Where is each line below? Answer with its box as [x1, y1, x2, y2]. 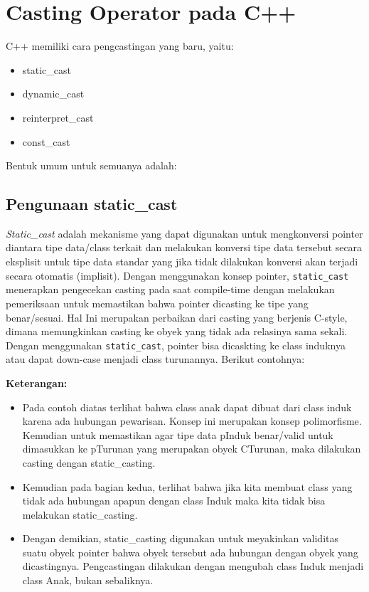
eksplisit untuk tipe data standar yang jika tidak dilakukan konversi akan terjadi [6, 254, 358, 269]
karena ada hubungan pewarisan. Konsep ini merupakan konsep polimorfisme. [22, 413, 362, 428]
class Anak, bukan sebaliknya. [22, 573, 154, 588]
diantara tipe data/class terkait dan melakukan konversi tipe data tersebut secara [6, 240, 363, 255]
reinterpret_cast [22, 110, 94, 125]
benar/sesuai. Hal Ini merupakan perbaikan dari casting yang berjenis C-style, [6, 310, 348, 324]
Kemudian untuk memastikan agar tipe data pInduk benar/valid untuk [22, 427, 333, 442]
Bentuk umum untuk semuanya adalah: [6, 158, 177, 173]
